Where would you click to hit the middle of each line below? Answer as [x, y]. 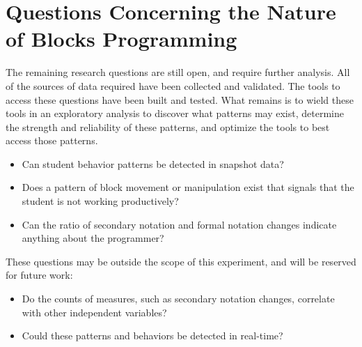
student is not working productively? [100, 201]
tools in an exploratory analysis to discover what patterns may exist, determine [175, 113]
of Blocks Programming [121, 39]
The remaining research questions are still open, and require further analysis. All [178, 72]
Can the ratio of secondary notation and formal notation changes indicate [179, 224]
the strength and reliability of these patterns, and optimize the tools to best [168, 126]
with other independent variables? [94, 312]
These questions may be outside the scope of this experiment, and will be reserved [181, 261]
